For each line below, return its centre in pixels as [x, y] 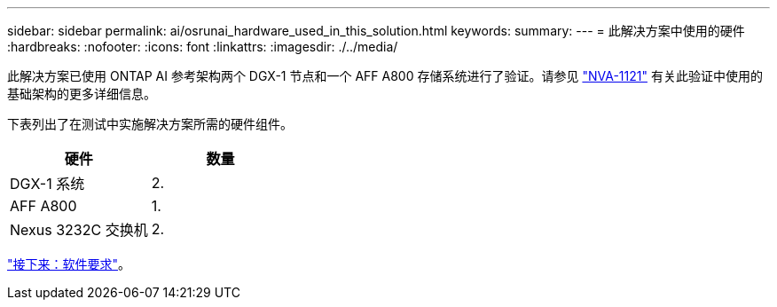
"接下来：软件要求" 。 [69, 264]
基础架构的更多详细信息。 [82, 94]
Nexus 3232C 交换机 [79, 230]
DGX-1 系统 [47, 184]
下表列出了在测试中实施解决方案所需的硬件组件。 [150, 124]
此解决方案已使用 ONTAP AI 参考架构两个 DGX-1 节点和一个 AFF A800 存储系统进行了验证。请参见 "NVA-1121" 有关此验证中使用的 [385, 76]
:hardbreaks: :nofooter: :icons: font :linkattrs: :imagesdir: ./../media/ [203, 47]
